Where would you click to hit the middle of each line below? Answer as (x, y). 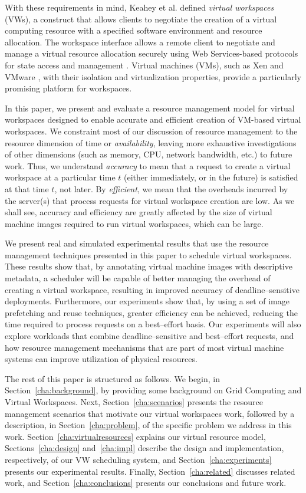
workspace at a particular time (60, 177)
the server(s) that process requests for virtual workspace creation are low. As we (150, 200)
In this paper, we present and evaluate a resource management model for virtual (150, 108)
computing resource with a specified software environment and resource (134, 30)
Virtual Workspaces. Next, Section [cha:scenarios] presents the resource (134, 402)
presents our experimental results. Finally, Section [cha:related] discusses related (150, 471)
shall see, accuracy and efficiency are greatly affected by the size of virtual (139, 212)
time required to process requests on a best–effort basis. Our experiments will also (153, 324)
